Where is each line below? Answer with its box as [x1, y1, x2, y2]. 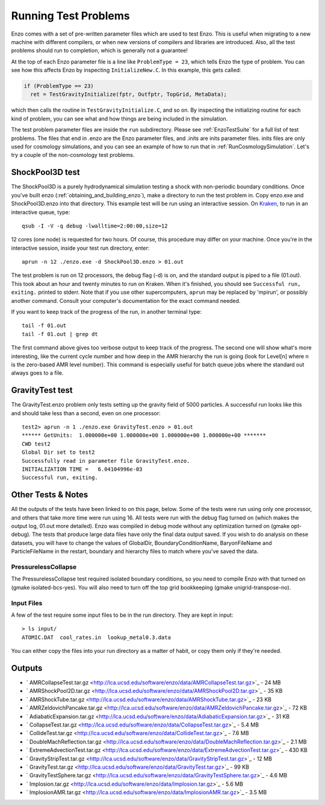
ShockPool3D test [11, 167, 81, 177]
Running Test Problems [11, 9, 130, 22]
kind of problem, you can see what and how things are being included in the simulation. [11, 115, 228, 122]
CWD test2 [22, 441, 51, 447]
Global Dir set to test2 [22, 449, 95, 456]
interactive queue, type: [11, 208, 70, 215]
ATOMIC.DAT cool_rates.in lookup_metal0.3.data [22, 634, 172, 641]
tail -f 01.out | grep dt [22, 331, 99, 337]
